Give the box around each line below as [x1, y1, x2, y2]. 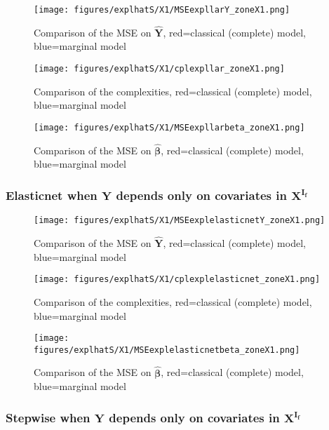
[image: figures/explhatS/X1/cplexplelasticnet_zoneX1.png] [34, 274, 321, 285]
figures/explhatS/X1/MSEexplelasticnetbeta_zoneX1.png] [34, 344, 300, 355]
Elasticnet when [6, 186, 98, 203]
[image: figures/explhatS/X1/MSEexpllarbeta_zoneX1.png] [34, 122, 305, 133]
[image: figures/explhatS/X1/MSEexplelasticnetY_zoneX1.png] [34, 215, 325, 226]
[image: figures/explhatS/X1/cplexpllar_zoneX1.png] [34, 64, 285, 74]
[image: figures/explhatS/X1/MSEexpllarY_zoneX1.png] [34, 5, 290, 15]
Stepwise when [6, 408, 90, 426]
